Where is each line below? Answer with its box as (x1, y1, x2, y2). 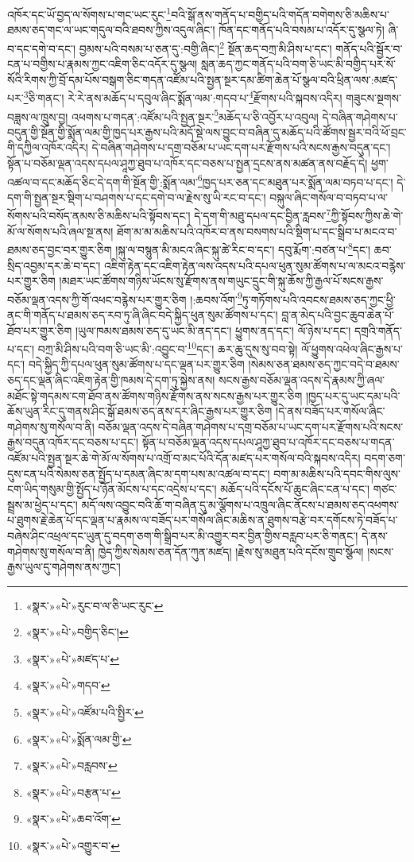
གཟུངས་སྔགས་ (346, 89, 401, 106)
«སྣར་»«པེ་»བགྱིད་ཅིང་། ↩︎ (25, 624, 129, 640)
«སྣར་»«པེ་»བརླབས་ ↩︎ (25, 757, 118, 774)
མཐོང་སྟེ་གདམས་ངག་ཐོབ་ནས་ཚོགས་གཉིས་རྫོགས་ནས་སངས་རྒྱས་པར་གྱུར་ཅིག (7, 387, 303, 404)
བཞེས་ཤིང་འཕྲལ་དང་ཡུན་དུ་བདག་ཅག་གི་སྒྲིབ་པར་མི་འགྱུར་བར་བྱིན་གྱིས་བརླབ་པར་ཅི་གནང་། (7, 527, 358, 543)
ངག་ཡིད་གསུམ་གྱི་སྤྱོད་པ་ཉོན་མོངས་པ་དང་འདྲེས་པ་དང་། (7, 481, 217, 497)
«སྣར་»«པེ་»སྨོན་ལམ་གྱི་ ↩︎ (25, 730, 132, 747)
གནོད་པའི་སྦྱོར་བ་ (335, 40, 403, 56)
